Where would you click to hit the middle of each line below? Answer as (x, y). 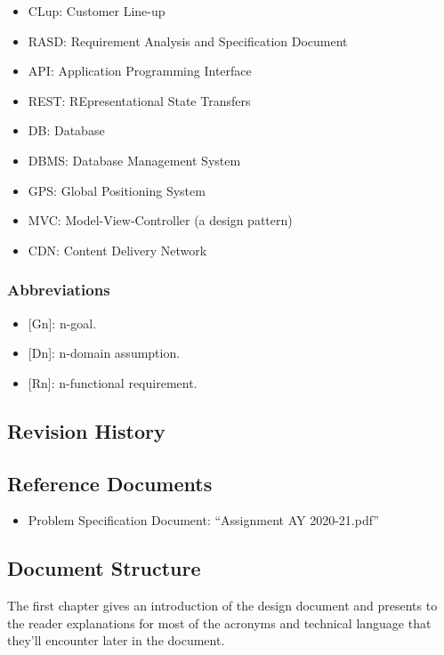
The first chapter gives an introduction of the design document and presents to (222, 606)
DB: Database (66, 130)
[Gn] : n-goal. (62, 323)
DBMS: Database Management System (134, 160)
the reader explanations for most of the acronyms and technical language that (219, 623)
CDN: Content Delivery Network (117, 250)
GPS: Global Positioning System (117, 190)
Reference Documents (110, 483)
